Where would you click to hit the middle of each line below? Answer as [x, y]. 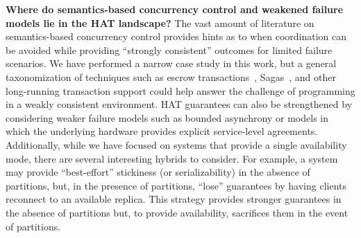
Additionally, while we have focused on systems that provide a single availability [176, 144]
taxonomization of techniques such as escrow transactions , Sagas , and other [171, 76]
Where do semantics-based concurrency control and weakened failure [175, 9]
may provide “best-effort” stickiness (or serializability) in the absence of [158, 172]
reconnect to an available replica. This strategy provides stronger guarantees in [174, 199]
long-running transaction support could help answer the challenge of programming [180, 90]
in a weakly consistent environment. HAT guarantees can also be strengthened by [179, 104]
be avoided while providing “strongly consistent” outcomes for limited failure [169, 49]
